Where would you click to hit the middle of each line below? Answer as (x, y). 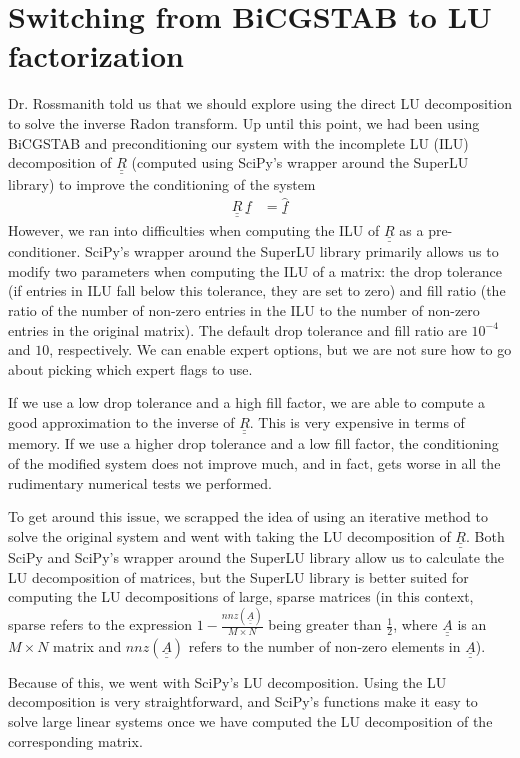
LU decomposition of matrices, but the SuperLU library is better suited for (238, 576)
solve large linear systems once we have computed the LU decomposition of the (250, 720)
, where (415, 624)
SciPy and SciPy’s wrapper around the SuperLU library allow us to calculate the (256, 557)
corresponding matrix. (75, 740)
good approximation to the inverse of (121, 422)
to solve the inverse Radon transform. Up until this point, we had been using (244, 122)
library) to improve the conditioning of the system (162, 183)
